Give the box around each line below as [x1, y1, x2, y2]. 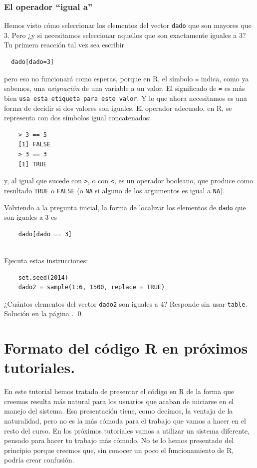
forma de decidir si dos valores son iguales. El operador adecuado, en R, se [4, 102, 232, 113]
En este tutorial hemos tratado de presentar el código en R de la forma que [4, 386, 235, 397]
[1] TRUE [18, 160, 47, 168]
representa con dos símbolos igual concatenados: [4, 112, 151, 123]
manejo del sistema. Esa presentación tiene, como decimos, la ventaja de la [4, 406, 233, 416]
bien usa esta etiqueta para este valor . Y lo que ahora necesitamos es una [4, 92, 247, 103]
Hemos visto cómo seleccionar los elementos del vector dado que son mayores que [4, 20, 252, 30]
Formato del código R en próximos [4, 338, 248, 358]
